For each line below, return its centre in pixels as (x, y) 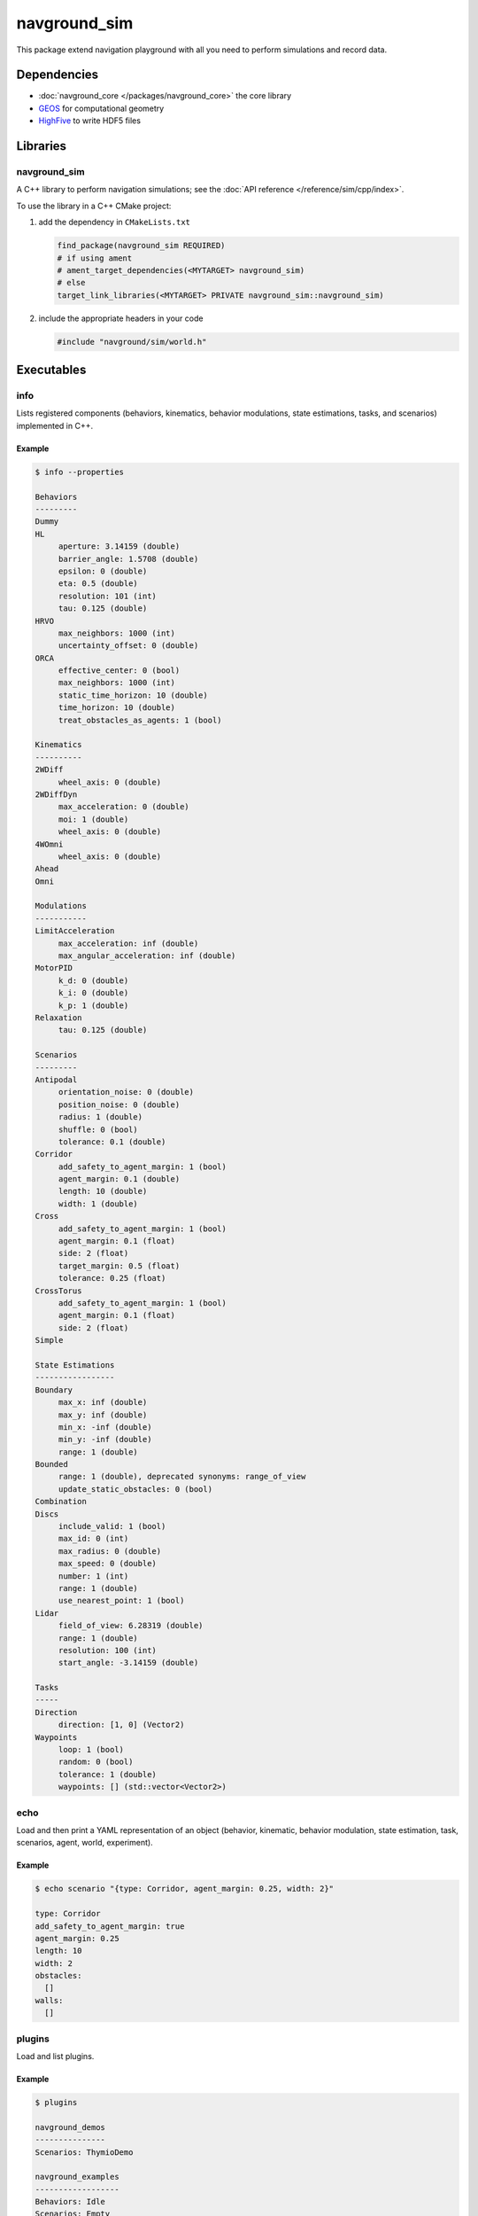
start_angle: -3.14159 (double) (128, 1663)
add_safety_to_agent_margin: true (110, 1926)
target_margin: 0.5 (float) (119, 1266)
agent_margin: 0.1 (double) (119, 1179)
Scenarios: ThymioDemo (84, 2152)
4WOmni (49, 844)
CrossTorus (58, 1291)
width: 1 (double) (98, 1204)
